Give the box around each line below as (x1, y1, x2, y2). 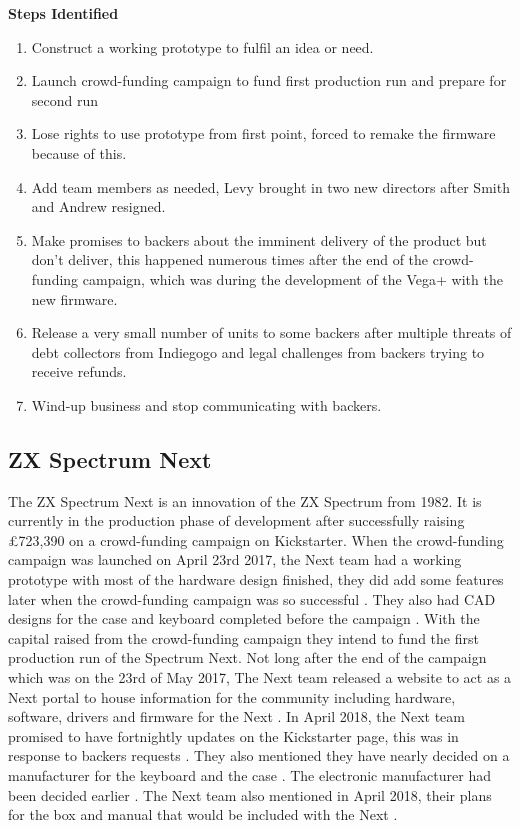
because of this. (31, 142, 127, 163)
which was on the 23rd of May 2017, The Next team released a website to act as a (8, 667, 512, 688)
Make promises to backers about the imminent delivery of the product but (31, 229, 487, 250)
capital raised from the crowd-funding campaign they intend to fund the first (8, 627, 479, 648)
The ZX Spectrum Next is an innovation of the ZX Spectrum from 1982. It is (8, 490, 482, 511)
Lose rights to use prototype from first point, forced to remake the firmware (31, 123, 496, 144)
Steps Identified (8, 3, 119, 23)
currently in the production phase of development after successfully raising (8, 510, 465, 531)
